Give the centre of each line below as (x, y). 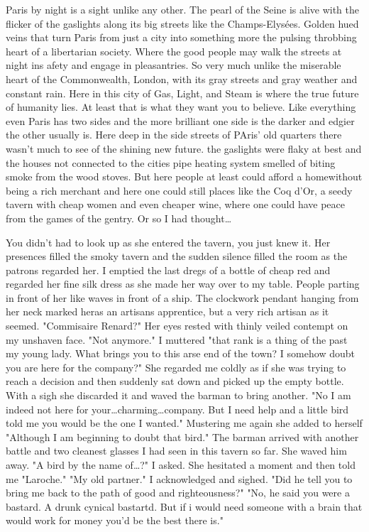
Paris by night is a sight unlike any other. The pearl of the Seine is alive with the (183, 9)
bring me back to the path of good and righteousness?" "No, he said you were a (178, 493)
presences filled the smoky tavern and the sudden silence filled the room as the (177, 256)
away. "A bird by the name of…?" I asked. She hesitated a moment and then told (181, 465)
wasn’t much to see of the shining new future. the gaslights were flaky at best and (184, 148)
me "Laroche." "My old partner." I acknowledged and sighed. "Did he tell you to (179, 478)
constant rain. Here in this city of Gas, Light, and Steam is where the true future (182, 93)
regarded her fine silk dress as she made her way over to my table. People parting (183, 284)
